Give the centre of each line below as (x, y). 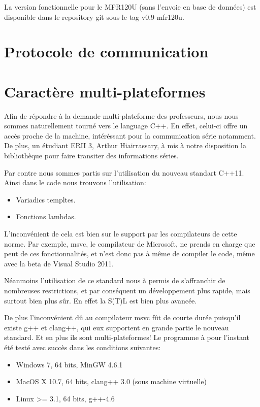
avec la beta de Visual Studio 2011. (59, 263)
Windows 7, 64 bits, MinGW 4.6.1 (69, 364)
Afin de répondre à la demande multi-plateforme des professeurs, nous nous (121, 115)
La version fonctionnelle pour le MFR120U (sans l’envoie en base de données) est (130, 7)
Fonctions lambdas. (46, 216)
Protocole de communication (106, 52)
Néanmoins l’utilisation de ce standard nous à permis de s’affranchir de (115, 280)
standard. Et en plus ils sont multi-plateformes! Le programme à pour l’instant (127, 337)
